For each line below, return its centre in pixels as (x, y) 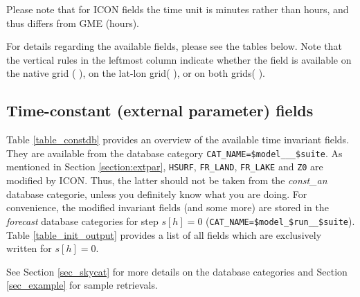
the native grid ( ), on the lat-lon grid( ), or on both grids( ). (136, 73)
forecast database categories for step (82, 220)
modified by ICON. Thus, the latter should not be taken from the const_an (167, 180)
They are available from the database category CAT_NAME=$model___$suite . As (174, 153)
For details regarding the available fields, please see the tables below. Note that (174, 46)
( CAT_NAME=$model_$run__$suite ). (280, 220)
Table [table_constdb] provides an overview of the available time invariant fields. (178, 139)
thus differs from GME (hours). (73, 22)
